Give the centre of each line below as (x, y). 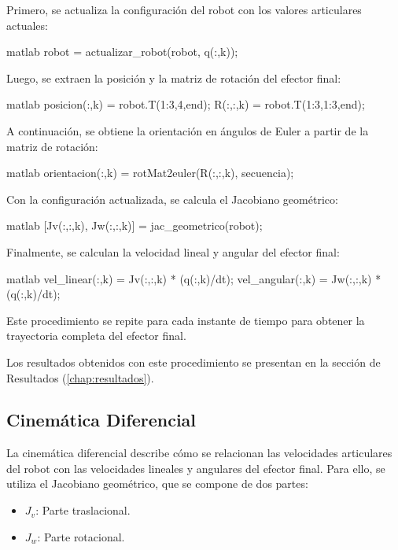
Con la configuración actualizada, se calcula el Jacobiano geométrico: (172, 199)
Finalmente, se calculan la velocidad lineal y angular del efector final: (173, 251)
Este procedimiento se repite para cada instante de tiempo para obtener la (186, 320)
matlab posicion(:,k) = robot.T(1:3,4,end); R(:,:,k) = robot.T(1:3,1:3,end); (186, 104)
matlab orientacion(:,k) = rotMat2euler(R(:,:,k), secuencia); (150, 173)
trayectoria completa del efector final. (96, 336)
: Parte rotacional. (81, 536)
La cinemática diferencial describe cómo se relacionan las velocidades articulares (199, 453)
